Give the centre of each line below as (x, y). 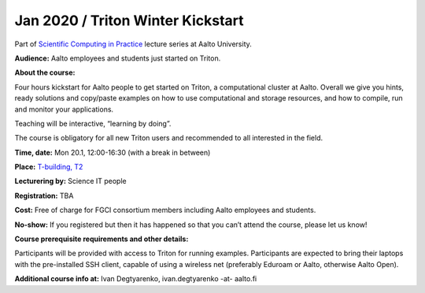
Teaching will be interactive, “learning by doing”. (93, 123)
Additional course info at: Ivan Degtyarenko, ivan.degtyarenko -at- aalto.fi (136, 279)
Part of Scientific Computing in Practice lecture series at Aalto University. (133, 44)
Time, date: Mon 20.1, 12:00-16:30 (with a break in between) (113, 152)
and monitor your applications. (64, 109)
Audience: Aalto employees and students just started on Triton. (118, 58)
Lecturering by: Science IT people (70, 181)
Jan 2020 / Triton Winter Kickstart (129, 20)
